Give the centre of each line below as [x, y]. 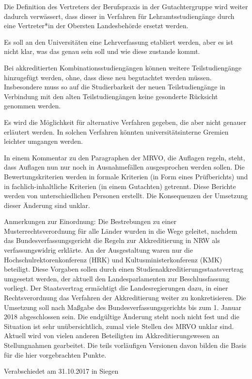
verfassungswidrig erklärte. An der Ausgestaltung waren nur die [98, 250]
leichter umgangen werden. [44, 141]
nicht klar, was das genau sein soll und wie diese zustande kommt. [102, 51]
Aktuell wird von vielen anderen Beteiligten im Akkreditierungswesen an [112, 336]
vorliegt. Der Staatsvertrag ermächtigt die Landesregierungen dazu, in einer [116, 288]
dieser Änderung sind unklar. [47, 205]
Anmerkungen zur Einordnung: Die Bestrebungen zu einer [90, 221]
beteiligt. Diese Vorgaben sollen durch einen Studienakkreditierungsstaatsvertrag [124, 269]
